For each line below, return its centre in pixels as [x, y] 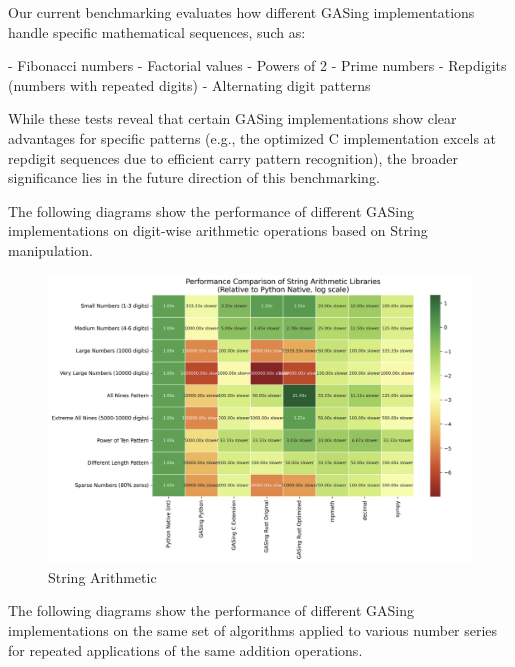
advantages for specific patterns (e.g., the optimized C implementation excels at [252, 137]
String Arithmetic [102, 576]
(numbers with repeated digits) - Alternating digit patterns [189, 84]
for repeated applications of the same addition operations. [185, 649]
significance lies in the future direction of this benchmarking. [194, 177]
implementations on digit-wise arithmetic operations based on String [218, 230]
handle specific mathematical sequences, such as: [157, 31]
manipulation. [50, 249]
